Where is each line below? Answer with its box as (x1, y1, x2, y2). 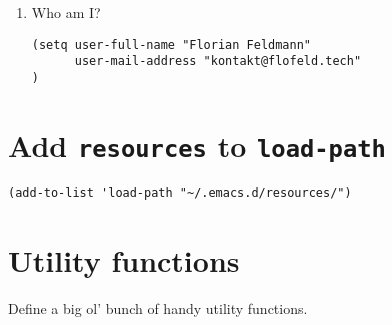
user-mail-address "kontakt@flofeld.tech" (74, 54, 362, 69)
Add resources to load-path (8, 124, 386, 165)
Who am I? (31, 2, 101, 22)
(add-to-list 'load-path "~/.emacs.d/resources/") (8, 185, 352, 200)
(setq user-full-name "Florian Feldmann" (31, 37, 311, 52)
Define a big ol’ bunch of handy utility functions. (8, 297, 308, 318)
